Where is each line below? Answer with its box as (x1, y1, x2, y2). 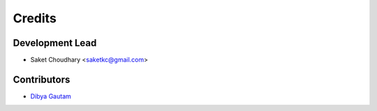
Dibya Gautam (30, 91, 71, 101)
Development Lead (13, 37, 97, 49)
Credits (13, 10, 57, 26)
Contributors (13, 73, 71, 85)
